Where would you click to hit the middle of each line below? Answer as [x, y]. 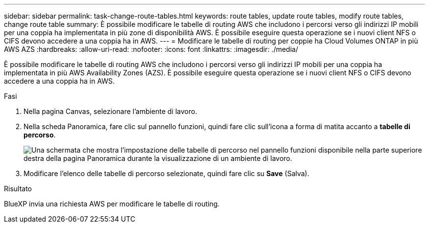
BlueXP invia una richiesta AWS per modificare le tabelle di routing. [112, 204]
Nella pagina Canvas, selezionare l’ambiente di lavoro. [110, 111]
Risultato [18, 189]
